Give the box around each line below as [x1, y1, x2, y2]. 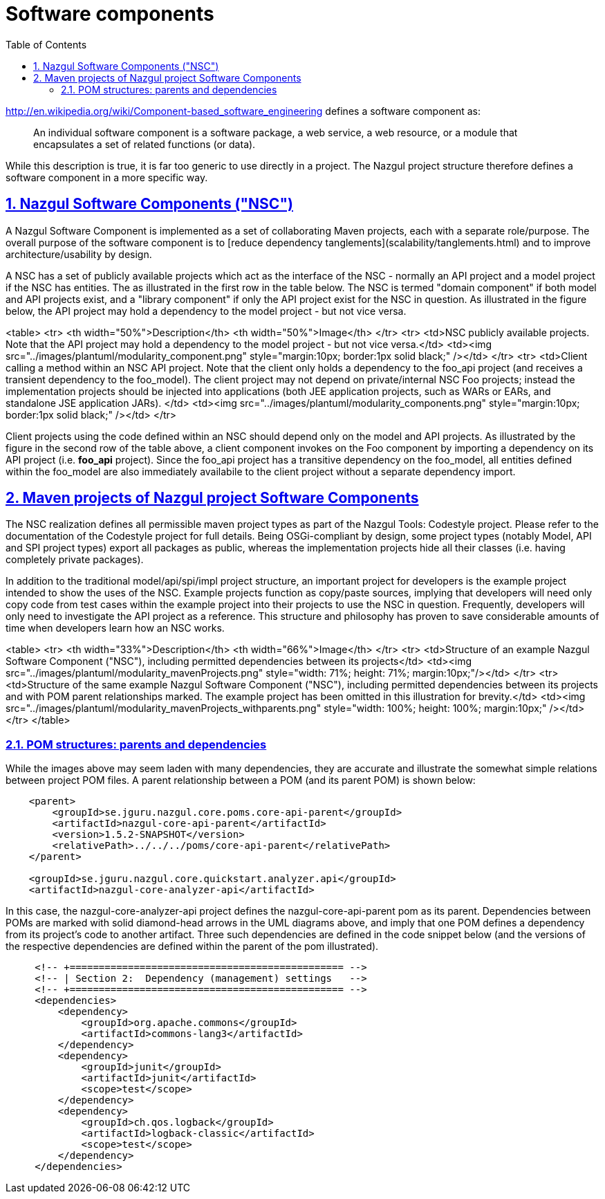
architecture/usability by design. [6, 248, 152, 260]
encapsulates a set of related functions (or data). [33, 138, 256, 150]
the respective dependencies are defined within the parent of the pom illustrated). [6, 940, 379, 953]
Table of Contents [6, 38, 87, 51]
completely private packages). [6, 553, 144, 566]
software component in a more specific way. [6, 171, 208, 183]
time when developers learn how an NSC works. [6, 622, 225, 634]
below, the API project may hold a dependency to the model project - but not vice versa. [6, 304, 407, 317]
